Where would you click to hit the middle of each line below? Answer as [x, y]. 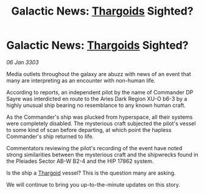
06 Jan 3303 [23, 62]
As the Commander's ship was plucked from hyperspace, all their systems [100, 117]
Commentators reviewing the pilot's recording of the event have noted [94, 148]
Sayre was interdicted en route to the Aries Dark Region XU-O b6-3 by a [97, 99]
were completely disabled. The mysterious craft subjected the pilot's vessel [101, 123]
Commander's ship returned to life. [50, 136]
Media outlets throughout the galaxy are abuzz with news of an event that [99, 74]
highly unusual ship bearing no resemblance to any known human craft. [96, 105]
